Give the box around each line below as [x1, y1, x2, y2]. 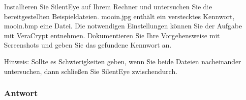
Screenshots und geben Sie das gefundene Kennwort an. [4, 40, 172, 50]
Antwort [4, 87, 38, 99]
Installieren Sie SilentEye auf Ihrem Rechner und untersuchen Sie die [4, 1, 212, 11]
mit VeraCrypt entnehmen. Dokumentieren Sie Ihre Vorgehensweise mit [4, 30, 220, 40]
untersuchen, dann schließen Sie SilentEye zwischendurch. [4, 66, 178, 76]
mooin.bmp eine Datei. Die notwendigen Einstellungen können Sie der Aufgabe [4, 21, 242, 31]
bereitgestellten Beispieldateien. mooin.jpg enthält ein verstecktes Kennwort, [4, 11, 235, 21]
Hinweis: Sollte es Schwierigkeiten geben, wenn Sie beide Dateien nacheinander [4, 56, 241, 66]
